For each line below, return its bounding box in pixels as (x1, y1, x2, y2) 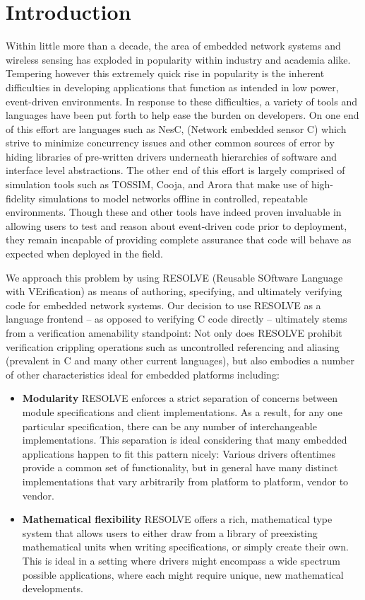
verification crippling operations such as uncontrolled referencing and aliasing (6, 339, 340, 354)
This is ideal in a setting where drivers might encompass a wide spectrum (22, 553, 340, 567)
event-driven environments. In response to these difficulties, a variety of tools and (6, 93, 357, 108)
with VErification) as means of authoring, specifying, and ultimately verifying (6, 284, 342, 299)
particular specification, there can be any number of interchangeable (22, 418, 317, 433)
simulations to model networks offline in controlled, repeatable (38, 190, 308, 205)
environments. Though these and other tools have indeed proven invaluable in (6, 204, 342, 219)
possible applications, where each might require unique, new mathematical (22, 567, 344, 582)
